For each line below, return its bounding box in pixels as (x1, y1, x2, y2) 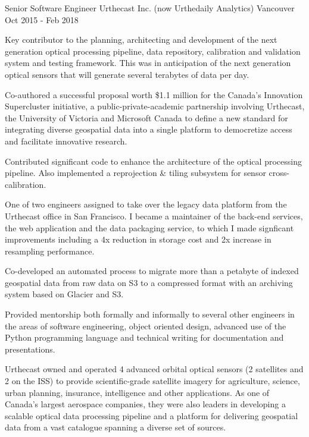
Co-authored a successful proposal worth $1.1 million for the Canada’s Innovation (5, 88, 303, 100)
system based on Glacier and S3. (5, 288, 124, 300)
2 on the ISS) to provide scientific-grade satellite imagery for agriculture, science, (5, 375, 300, 387)
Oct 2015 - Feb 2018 (5, 13, 79, 26)
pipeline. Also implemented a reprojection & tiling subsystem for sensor (5, 166, 266, 179)
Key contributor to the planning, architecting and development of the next (5, 33, 277, 46)
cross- (269, 166, 289, 179)
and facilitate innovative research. (5, 134, 127, 147)
